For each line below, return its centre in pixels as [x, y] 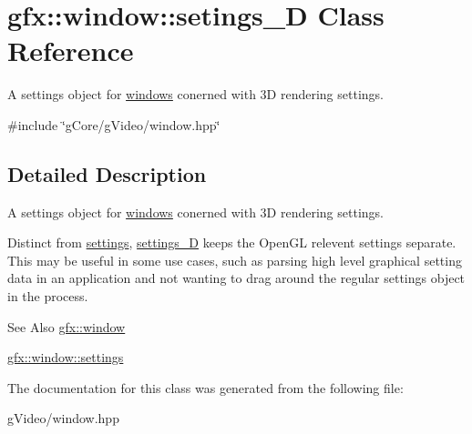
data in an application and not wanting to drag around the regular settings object [236, 278]
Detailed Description [107, 173]
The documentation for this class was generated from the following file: [205, 387]
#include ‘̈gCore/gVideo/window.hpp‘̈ [114, 124]
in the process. [48, 296]
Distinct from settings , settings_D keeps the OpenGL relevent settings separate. [232, 242]
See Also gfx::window [67, 326]
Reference [71, 50]
